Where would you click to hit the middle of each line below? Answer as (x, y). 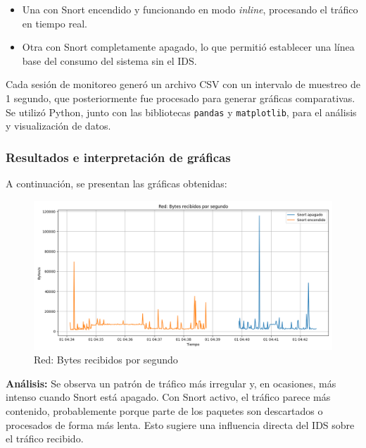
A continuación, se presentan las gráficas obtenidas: (116, 183)
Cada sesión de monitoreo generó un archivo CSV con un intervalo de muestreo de (183, 84)
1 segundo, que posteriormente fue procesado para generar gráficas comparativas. (181, 98)
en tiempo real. (55, 23)
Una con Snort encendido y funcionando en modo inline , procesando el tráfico (190, 9)
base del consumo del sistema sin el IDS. (109, 60)
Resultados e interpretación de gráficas (118, 157)
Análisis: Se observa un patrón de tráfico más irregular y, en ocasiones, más (171, 383)
